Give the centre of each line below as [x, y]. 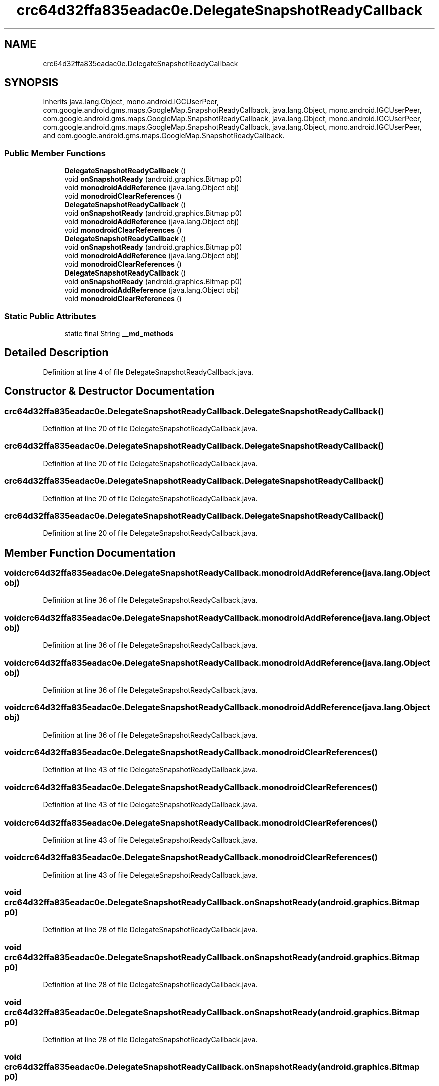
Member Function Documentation [90, 553]
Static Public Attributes [50, 316]
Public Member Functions [55, 153]
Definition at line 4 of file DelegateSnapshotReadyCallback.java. [148, 372]
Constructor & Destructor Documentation [109, 391]
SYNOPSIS [31, 83]
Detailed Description [56, 353]
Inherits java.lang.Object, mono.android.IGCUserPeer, [131, 102]
